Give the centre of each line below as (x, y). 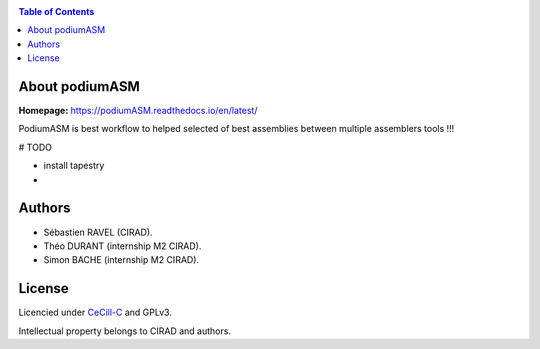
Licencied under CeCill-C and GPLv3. (95, 312)
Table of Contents (56, 11)
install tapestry (74, 166)
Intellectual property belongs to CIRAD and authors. (125, 331)
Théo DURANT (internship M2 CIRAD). (122, 246)
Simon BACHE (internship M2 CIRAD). (121, 260)
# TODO (35, 147)
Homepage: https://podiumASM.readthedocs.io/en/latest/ (138, 111)
